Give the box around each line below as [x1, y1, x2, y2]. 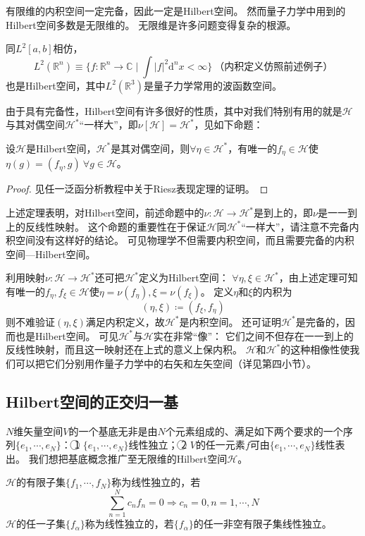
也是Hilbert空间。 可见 [15, 328, 119, 343]
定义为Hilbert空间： [139, 270, 229, 285]
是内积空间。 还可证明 [179, 314, 282, 329]
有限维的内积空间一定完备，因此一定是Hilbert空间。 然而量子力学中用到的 [6, 4, 346, 18]
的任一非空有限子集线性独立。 [193, 516, 332, 531]
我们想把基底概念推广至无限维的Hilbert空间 [28, 451, 228, 465]
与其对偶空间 [6, 117, 65, 132]
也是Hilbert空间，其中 [6, 78, 106, 92]
